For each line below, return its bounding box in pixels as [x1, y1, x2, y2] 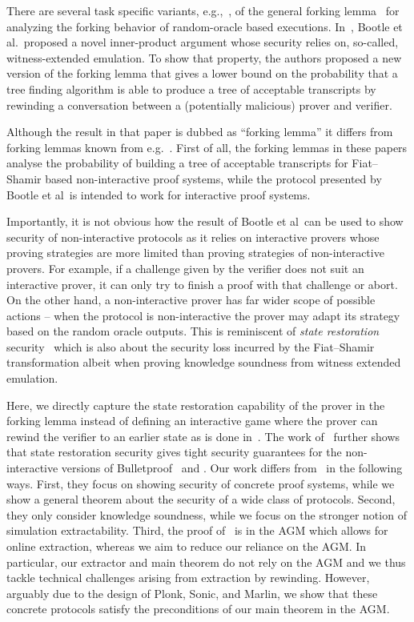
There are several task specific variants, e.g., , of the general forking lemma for [6, 2, 400, 18]
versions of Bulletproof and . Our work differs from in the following [61, 459, 403, 476]
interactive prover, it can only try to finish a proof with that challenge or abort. [6, 275, 398, 292]
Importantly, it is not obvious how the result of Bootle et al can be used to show [6, 213, 404, 230]
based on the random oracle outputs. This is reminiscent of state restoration [6, 323, 380, 339]
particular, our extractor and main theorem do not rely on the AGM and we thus [6, 553, 406, 570]
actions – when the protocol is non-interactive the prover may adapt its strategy [6, 307, 400, 323]
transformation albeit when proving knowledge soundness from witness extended [6, 354, 401, 371]
